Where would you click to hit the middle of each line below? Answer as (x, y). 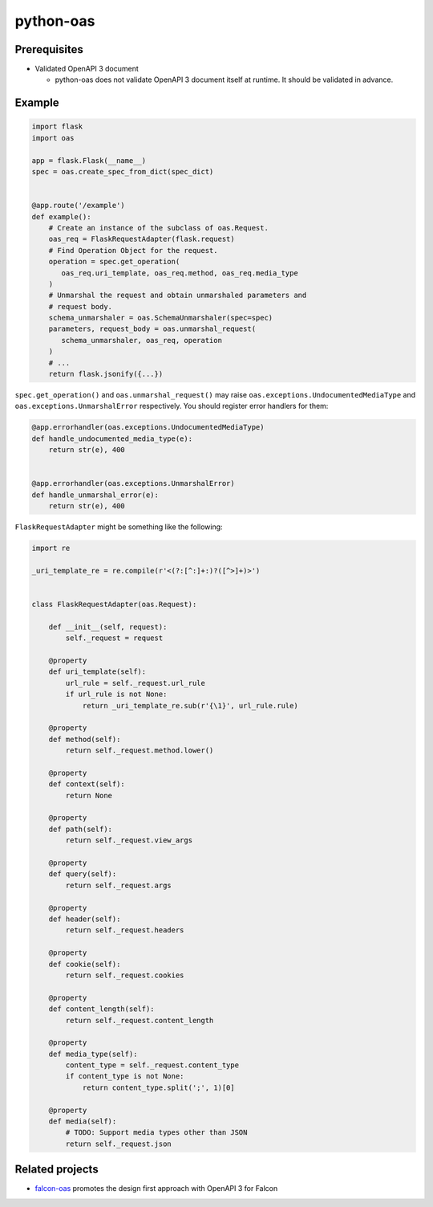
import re (51, 548)
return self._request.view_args (129, 840)
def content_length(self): (102, 1009)
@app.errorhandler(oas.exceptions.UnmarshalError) (134, 483)
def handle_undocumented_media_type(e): (112, 438)
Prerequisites (49, 49)
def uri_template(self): (97, 672)
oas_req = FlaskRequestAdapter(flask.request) (142, 239)
